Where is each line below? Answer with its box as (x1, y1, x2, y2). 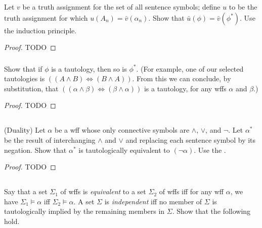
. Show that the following (172, 206, 251, 216)
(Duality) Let (4, 125, 46, 135)
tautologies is (4, 73, 45, 84)
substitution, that (4, 83, 59, 93)
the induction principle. (4, 25, 77, 35)
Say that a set (4, 186, 48, 197)
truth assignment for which (4, 12, 88, 23)
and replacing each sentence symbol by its (125, 135, 256, 145)
